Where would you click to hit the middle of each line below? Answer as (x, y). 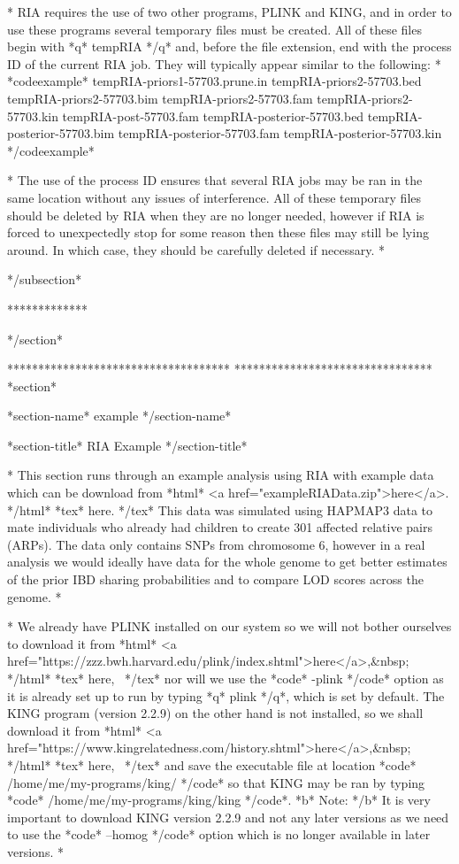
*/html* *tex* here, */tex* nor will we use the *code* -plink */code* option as (226, 678)
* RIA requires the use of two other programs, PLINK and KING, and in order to (229, 12)
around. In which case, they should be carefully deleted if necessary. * (196, 249)
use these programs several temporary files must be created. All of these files (214, 29)
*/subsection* (45, 279)
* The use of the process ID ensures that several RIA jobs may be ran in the (215, 180)
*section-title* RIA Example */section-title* (127, 445)
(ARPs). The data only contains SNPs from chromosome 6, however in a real (216, 544)
